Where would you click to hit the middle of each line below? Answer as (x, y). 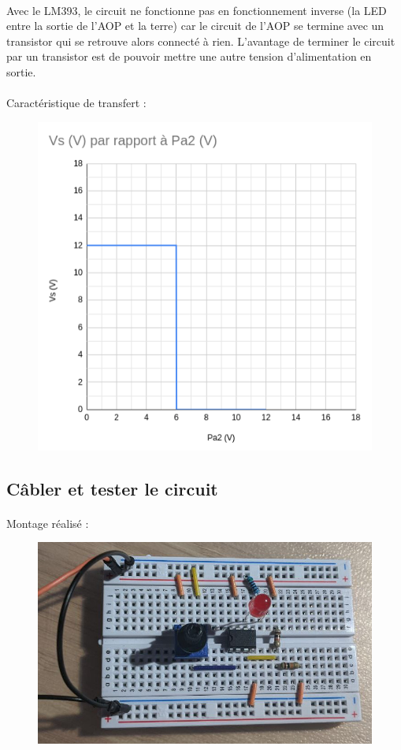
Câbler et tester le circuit (112, 488)
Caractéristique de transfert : (76, 103)
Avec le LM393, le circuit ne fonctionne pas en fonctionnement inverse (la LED (197, 10)
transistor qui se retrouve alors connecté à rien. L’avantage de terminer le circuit (201, 41)
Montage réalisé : (48, 523)
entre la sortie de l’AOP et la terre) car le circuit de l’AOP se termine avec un (195, 26)
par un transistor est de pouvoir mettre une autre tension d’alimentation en (189, 56)
